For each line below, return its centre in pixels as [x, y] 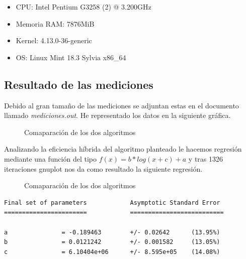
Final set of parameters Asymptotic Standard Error [112, 203]
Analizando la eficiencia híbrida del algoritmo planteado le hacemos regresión [123, 149]
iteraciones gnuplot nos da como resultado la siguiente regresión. [103, 168]
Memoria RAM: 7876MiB [55, 23]
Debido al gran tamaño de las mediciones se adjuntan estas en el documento [121, 105]
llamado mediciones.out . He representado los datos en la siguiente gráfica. [117, 115]
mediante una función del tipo [50, 158]
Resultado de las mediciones [79, 84]
